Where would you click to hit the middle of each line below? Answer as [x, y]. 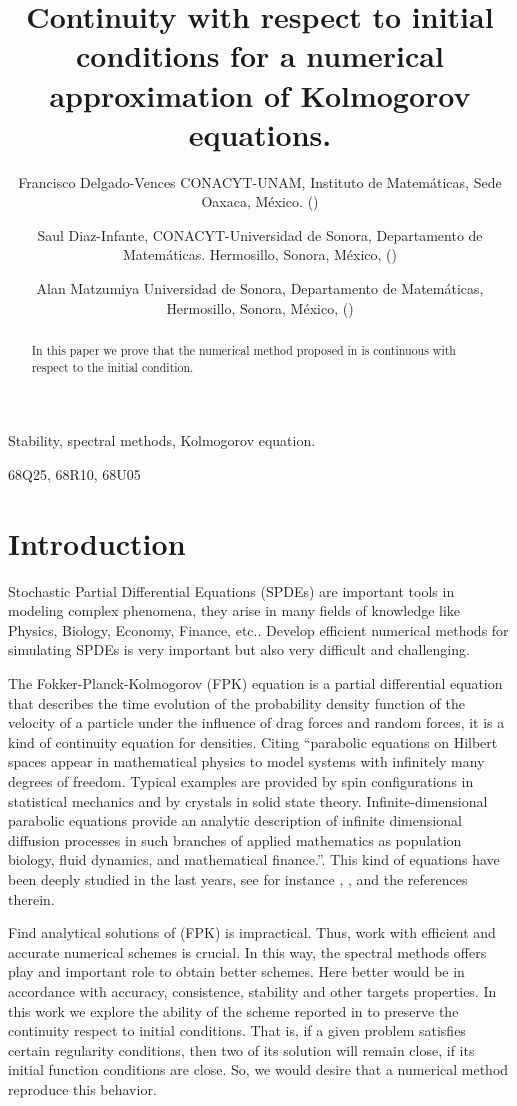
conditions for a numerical [260, 55]
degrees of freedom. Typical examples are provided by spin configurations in [241, 781]
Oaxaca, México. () [260, 201]
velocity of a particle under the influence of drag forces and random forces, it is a [256, 722]
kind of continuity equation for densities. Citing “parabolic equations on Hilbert [253, 741]
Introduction [97, 542]
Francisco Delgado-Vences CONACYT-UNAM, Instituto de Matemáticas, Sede [260, 181]
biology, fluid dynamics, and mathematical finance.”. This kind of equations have [254, 859]
